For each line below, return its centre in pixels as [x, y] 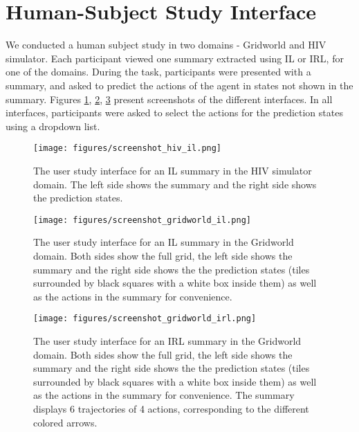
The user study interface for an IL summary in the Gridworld [164, 242]
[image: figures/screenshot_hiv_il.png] [128, 148]
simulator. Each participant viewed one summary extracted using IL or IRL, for [175, 58]
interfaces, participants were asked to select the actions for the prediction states [174, 112]
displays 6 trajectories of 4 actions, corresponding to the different [171, 408]
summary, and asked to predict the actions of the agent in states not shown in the [179, 85]
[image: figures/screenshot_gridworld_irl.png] [145, 319]
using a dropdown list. [53, 126]
